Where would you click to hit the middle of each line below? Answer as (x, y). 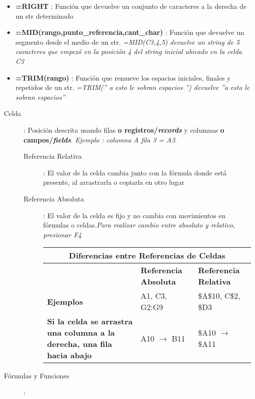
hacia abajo (69, 355)
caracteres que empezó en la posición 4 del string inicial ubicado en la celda (129, 51)
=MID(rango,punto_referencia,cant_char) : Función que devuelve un (130, 32)
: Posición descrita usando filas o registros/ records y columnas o (124, 129)
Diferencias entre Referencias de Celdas (147, 256)
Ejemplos (65, 301)
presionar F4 (63, 234)
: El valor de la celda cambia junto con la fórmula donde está (135, 172)
